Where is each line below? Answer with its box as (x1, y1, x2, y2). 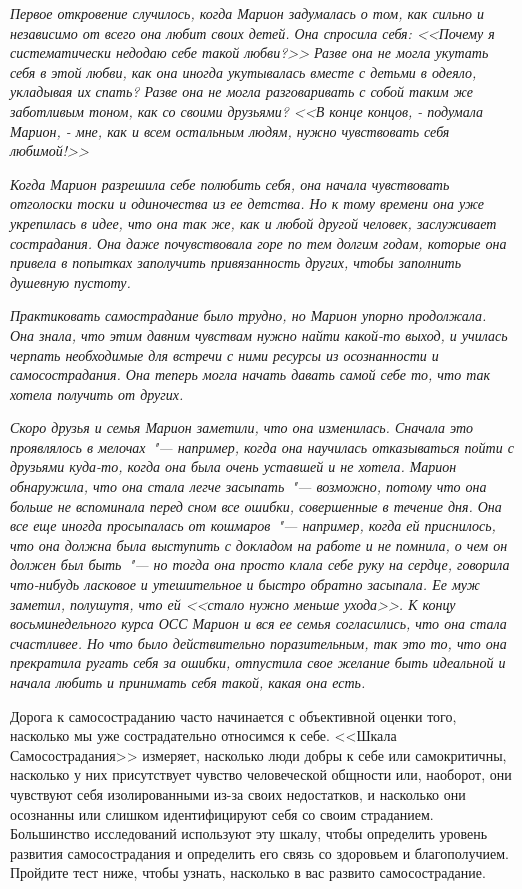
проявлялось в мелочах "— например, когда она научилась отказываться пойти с (10, 436, 514, 457)
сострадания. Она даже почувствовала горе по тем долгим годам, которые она (10, 232, 507, 253)
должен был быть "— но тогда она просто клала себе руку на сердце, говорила (10, 554, 510, 575)
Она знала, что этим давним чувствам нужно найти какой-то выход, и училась (10, 324, 508, 345)
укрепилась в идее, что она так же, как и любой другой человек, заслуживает (10, 212, 497, 233)
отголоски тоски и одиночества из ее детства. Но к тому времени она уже (10, 193, 484, 214)
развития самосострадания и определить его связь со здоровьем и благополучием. (10, 842, 509, 863)
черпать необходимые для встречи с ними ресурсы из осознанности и (10, 344, 439, 365)
